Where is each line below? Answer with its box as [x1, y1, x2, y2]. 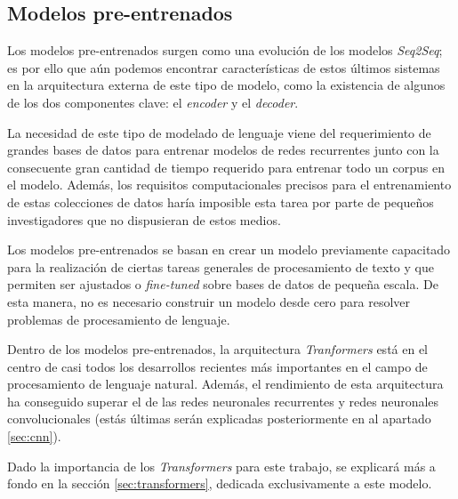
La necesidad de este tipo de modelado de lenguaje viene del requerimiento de [7, 123, 431, 141]
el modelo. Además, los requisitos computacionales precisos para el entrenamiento [7, 175, 452, 194]
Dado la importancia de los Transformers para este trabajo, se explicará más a [7, 456, 436, 475]
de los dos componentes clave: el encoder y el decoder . [7, 93, 299, 111]
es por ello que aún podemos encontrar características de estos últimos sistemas [7, 58, 440, 76]
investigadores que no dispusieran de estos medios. [7, 210, 281, 229]
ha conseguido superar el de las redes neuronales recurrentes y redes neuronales [7, 391, 439, 410]
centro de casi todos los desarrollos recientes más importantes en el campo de [7, 357, 428, 375]
